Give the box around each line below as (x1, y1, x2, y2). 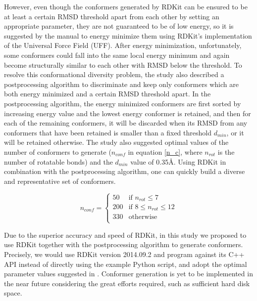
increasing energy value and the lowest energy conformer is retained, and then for (4, 108, 251, 118)
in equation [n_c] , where (128, 146, 203, 157)
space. (4, 288, 22, 298)
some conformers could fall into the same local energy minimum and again (4, 49, 230, 60)
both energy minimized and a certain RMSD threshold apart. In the (4, 88, 211, 99)
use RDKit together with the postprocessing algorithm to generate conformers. (4, 239, 243, 250)
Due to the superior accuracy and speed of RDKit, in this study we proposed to (4, 229, 247, 240)
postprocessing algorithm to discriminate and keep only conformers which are (4, 79, 239, 89)
